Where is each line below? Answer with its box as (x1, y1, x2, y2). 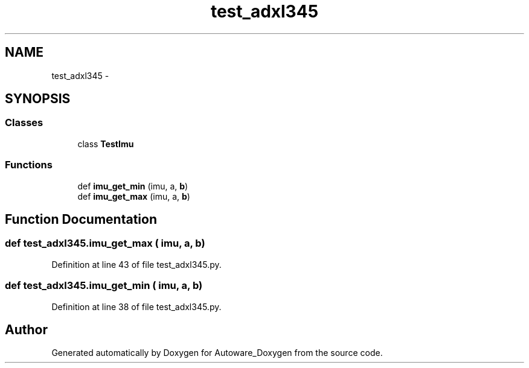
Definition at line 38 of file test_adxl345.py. (51, 301, 222, 312)
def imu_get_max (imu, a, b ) (77, 191, 190, 201)
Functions (5, 159, 53, 171)
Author (5, 322, 48, 337)
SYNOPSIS (5, 91, 71, 107)
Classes (5, 116, 43, 129)
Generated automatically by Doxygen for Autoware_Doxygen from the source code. (51, 347, 383, 358)
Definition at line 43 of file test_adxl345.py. (51, 259, 222, 270)
